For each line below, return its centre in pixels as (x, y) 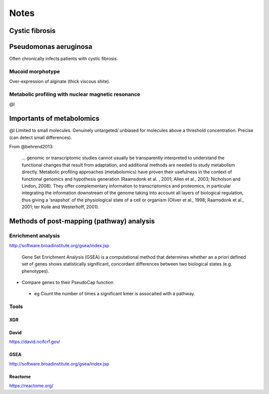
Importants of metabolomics (54, 119)
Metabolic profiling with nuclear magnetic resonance (75, 94)
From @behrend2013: (31, 147)
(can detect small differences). (41, 137)
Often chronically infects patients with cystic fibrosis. (64, 59)
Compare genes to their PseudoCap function (68, 282)
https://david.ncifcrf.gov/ (35, 342)
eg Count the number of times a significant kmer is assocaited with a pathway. (115, 294)
